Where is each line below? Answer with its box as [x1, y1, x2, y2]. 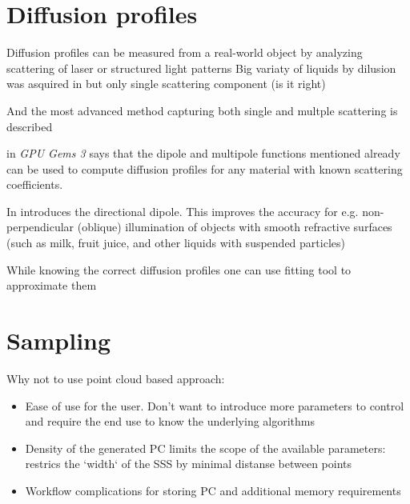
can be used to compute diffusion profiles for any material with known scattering [6, 160, 403, 177]
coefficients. [6, 176, 63, 193]
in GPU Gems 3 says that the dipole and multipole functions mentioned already [6, 145, 400, 162]
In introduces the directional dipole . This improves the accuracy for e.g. [6, 202, 359, 219]
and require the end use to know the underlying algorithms [25, 413, 316, 430]
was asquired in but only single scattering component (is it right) [6, 75, 326, 92]
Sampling [6, 324, 111, 357]
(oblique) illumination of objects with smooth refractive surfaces [77, 218, 392, 235]
